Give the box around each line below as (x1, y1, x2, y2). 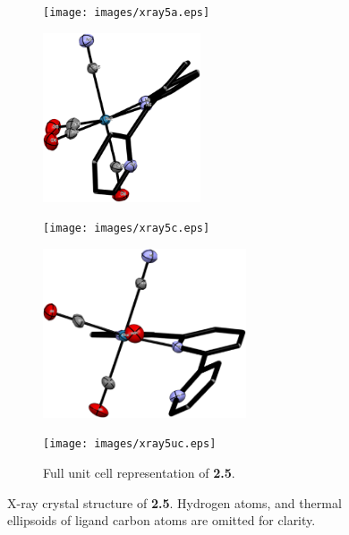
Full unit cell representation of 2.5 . (43, 463, 235, 482)
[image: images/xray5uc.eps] (43, 437, 217, 451)
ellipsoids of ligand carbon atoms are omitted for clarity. (7, 511, 316, 530)
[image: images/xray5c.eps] (43, 222, 210, 235)
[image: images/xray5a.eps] (43, 6, 210, 19)
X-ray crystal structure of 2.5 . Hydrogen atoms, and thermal (7, 493, 342, 512)
